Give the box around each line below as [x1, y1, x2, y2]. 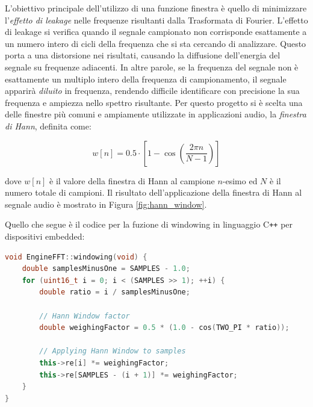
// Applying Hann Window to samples [39, 347, 186, 356]
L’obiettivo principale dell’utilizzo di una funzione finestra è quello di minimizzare [5, 2, 307, 14]
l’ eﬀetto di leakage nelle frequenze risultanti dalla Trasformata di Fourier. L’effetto [5, 13, 308, 26]
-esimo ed [222, 174, 258, 187]
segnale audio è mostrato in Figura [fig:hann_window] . [5, 197, 207, 210]
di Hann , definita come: [5, 119, 91, 132]
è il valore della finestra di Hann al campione [49, 174, 215, 187]
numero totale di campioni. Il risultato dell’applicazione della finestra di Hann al [5, 186, 302, 199]
